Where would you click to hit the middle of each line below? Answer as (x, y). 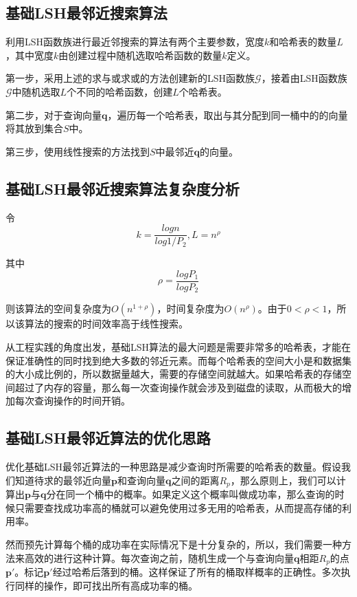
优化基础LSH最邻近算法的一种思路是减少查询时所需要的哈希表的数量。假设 (174, 467)
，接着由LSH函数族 (304, 78)
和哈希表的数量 (303, 42)
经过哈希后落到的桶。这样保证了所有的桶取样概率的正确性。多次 (197, 571)
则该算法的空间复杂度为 (58, 308)
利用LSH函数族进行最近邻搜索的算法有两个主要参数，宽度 (135, 42)
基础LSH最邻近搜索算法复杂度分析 (123, 188)
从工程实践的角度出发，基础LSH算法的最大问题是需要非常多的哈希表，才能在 (178, 346)
